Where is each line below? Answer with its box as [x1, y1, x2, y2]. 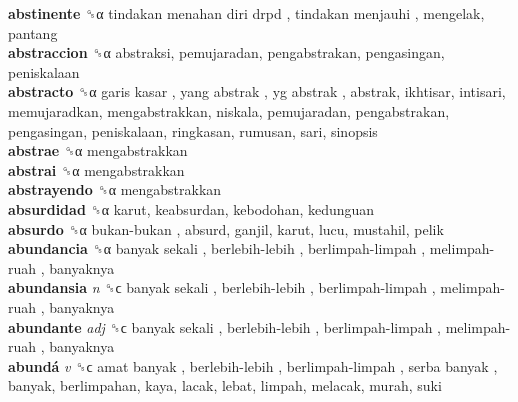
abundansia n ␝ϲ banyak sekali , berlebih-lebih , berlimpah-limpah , [8, 277, 436, 298]
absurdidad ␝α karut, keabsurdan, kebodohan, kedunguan [8, 198, 375, 219]
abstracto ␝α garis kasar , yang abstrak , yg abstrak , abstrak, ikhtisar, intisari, [8, 81, 506, 102]
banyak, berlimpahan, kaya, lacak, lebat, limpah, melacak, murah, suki [8, 375, 442, 396]
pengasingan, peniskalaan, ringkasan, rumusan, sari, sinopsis [8, 120, 378, 141]
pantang [8, 22, 58, 43]
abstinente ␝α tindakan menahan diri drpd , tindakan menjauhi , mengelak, [8, 3, 485, 23]
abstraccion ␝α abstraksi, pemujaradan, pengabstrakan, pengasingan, [8, 42, 445, 63]
